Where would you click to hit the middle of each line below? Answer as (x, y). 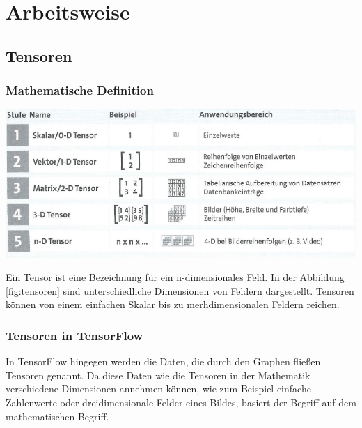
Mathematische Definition (80, 90)
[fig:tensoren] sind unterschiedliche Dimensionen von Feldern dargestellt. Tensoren (180, 290)
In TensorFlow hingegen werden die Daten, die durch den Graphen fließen (163, 361)
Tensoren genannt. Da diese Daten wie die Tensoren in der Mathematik (158, 375)
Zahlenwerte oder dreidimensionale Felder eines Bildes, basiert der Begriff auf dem (181, 402)
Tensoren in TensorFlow (74, 335)
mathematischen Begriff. (57, 416)
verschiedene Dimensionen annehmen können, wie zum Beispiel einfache (158, 389)
